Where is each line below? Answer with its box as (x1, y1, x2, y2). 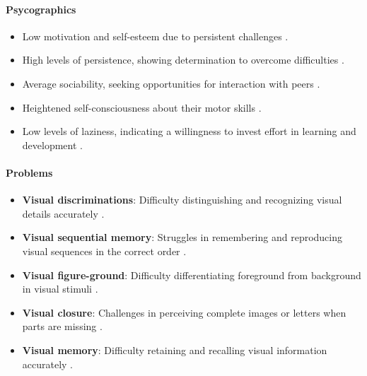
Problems (6, 165, 53, 180)
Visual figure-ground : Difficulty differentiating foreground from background (22, 267, 361, 282)
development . (22, 137, 83, 152)
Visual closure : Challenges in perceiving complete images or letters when (22, 305, 346, 319)
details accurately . (22, 206, 105, 221)
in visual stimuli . (22, 281, 98, 296)
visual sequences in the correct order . (22, 243, 187, 258)
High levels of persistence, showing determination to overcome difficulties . (22, 52, 344, 67)
